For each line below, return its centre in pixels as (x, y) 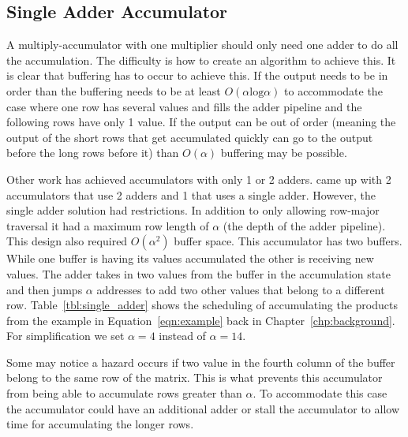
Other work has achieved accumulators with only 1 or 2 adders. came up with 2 (199, 179)
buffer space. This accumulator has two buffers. (288, 241)
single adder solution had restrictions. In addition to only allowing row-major (193, 210)
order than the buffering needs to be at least (114, 90)
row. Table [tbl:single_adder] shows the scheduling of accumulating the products (202, 305)
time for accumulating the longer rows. (100, 424)
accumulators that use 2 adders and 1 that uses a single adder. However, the (191, 194)
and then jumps (45, 289)
